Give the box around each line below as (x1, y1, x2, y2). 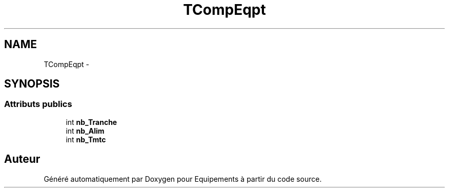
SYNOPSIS (4, 77, 60, 91)
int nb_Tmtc (66, 135, 106, 144)
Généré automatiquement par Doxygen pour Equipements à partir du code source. (44, 174, 322, 183)
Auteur (4, 153, 40, 166)
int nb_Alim (66, 126, 105, 135)
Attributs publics (4, 99, 72, 110)
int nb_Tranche (66, 117, 117, 126)
